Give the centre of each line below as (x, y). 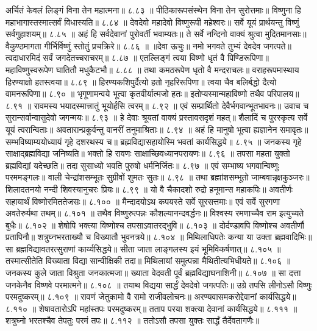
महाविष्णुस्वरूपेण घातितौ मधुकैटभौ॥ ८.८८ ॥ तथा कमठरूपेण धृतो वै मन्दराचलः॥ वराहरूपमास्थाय (152, 69)
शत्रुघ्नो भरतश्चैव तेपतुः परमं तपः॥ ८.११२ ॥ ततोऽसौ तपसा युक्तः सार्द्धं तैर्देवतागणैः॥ (133, 320)
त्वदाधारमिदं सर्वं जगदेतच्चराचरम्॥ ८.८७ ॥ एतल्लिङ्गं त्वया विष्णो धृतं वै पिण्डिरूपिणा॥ (137, 58)
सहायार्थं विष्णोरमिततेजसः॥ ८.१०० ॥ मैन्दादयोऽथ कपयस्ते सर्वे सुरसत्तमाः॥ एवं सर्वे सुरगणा (143, 201)
